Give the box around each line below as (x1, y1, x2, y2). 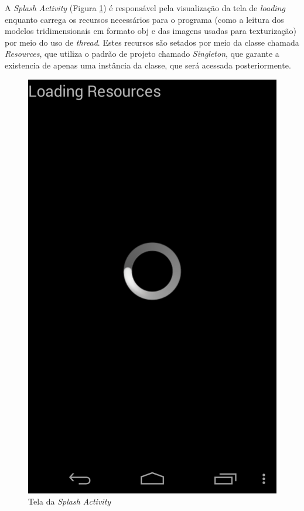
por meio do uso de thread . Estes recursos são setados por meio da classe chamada (5, 36, 299, 48)
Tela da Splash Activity (28, 495, 111, 507)
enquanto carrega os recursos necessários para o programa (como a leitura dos (5, 13, 284, 25)
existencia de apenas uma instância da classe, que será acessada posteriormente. (5, 59, 291, 71)
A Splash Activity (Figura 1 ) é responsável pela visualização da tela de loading (5, 2, 285, 13)
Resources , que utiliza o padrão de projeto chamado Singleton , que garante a (5, 47, 279, 60)
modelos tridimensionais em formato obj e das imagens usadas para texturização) (5, 25, 297, 37)
